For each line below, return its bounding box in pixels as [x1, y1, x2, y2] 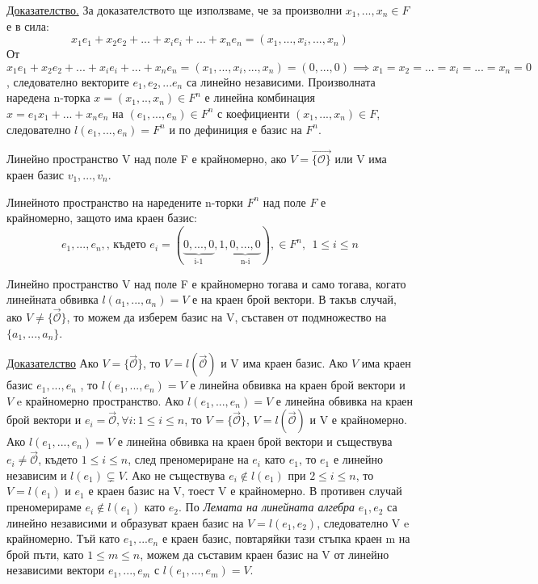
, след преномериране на [128, 451, 249, 468]
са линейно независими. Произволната [186, 73, 376, 90]
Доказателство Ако [6, 355, 99, 372]
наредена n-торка [6, 89, 90, 106]
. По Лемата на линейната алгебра [179, 498, 355, 515]
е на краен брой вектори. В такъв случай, [192, 291, 397, 308]
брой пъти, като [6, 545, 84, 562]
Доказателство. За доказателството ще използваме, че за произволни [6, 2, 343, 18]
